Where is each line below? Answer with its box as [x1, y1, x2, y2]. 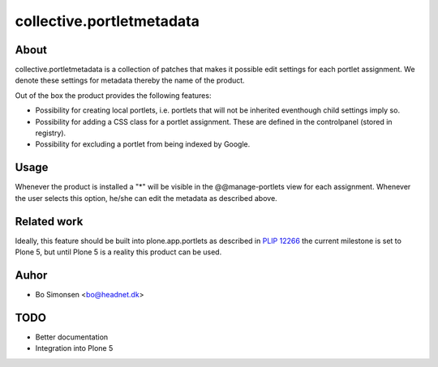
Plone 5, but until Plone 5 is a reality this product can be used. [15, 247, 222, 257]
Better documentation [35, 332, 109, 342]
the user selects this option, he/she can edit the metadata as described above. [15, 193, 277, 203]
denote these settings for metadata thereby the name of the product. [15, 75, 245, 85]
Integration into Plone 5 [35, 344, 114, 353]
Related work [15, 215, 84, 228]
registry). [35, 128, 67, 138]
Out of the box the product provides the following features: [15, 90, 212, 100]
